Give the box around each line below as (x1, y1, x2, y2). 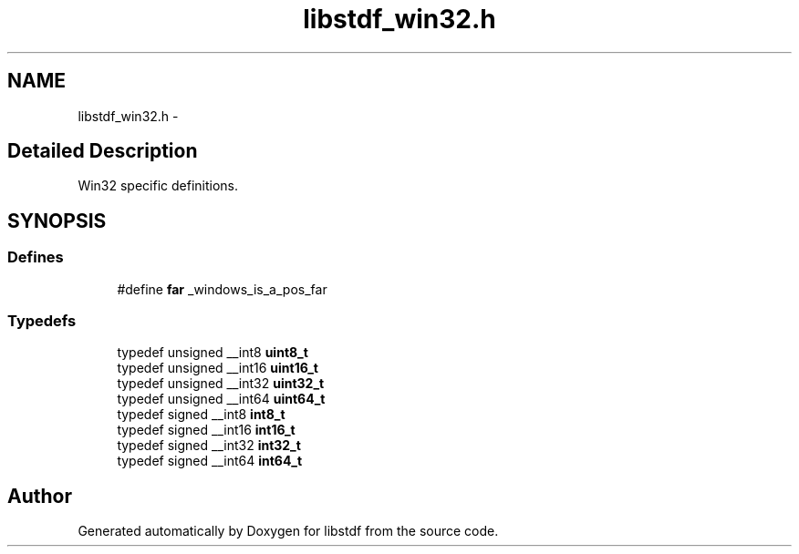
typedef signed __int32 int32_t (117, 437, 301, 454)
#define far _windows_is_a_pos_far (117, 281, 327, 297)
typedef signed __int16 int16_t (117, 422, 296, 438)
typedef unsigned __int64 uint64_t (117, 391, 326, 407)
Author (7, 484, 72, 508)
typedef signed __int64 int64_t (117, 453, 303, 469)
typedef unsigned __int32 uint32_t (117, 375, 325, 392)
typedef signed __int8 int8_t (117, 406, 285, 423)
